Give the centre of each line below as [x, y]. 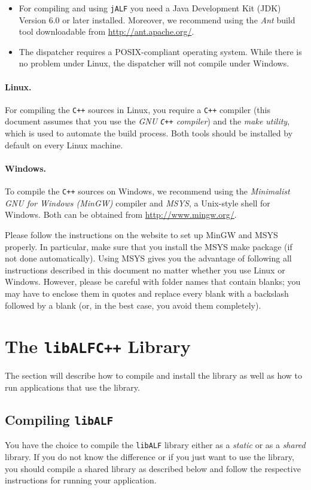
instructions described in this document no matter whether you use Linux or [145, 270]
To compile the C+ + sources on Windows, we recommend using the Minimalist [147, 191]
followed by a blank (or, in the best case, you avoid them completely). [133, 305]
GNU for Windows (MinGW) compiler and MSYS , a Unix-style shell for [138, 203]
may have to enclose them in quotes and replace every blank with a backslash [147, 293]
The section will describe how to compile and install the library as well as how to [154, 375]
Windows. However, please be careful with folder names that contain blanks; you [153, 281]
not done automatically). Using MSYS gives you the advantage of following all [148, 258]
